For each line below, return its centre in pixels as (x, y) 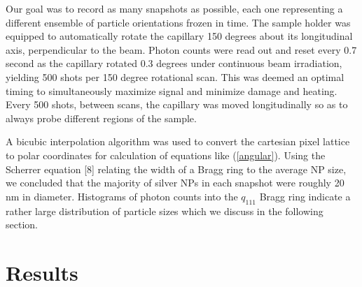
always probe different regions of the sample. (101, 118)
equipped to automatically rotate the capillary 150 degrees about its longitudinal (179, 36)
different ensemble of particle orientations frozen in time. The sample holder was (178, 22)
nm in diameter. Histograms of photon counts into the (122, 196)
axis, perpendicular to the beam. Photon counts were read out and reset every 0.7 (181, 49)
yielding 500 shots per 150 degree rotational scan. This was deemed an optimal (175, 76)
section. (22, 225)
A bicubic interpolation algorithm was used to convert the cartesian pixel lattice (178, 141)
